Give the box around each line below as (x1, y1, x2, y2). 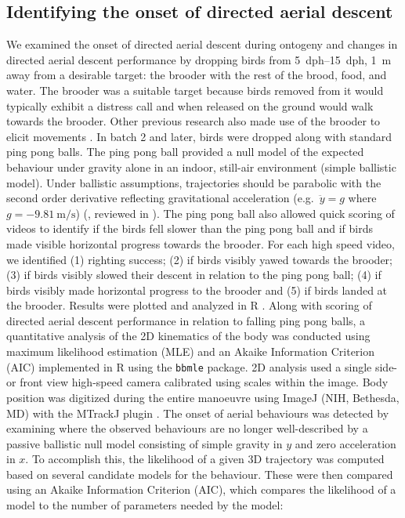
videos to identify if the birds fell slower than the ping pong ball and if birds (6, 220, 373, 237)
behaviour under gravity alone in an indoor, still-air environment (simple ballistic (6, 158, 396, 175)
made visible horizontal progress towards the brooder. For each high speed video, (6, 235, 395, 252)
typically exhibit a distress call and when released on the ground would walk (6, 97, 374, 114)
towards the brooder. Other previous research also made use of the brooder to (6, 113, 381, 129)
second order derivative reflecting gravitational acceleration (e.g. (6, 190, 314, 206)
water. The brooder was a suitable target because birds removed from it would (6, 82, 384, 98)
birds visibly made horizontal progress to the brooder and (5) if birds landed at (6, 281, 388, 298)
